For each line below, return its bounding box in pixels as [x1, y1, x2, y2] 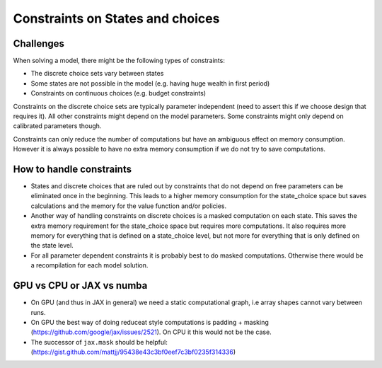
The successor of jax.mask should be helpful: [30, 338, 168, 346]
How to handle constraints [13, 163, 132, 175]
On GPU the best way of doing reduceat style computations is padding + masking [30, 318, 269, 326]
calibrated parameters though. [13, 122, 102, 130]
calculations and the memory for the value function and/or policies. [30, 202, 226, 210]
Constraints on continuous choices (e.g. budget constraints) [30, 89, 207, 98]
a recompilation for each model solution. [30, 261, 149, 270]
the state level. [30, 241, 74, 250]
